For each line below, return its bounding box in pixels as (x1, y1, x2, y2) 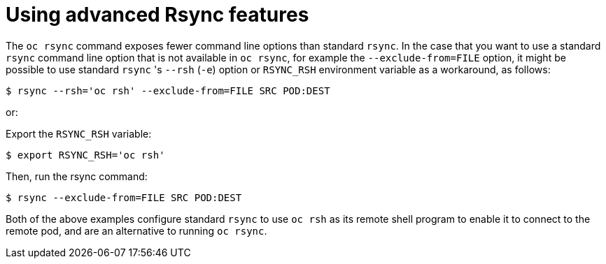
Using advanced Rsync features (6, 3, 309, 27)
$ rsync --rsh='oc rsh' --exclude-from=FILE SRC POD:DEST (6, 85, 330, 96)
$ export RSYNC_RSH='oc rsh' (6, 149, 165, 161)
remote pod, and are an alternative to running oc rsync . (6, 224, 267, 237)
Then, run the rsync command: (6, 170, 148, 182)
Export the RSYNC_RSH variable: (6, 127, 152, 140)
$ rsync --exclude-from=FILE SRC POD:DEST (6, 191, 242, 203)
